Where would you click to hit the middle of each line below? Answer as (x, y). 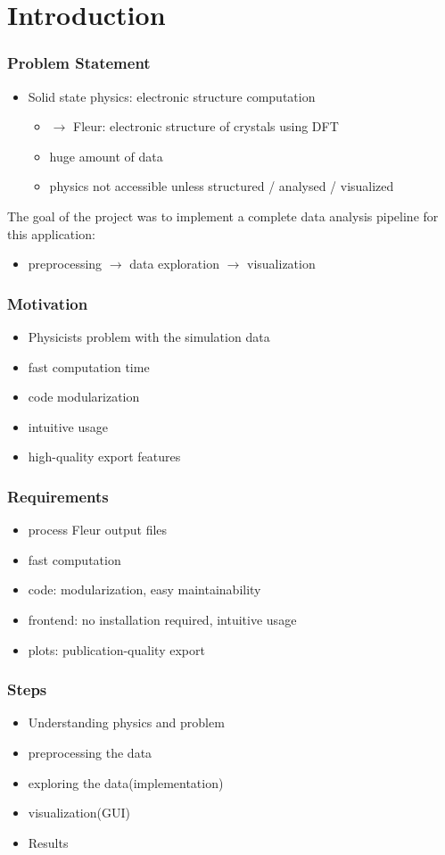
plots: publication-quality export (116, 649)
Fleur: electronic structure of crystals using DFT (206, 126)
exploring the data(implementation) (126, 782)
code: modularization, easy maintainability (144, 589)
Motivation (48, 303)
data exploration (174, 264)
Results (48, 842)
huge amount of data (106, 156)
